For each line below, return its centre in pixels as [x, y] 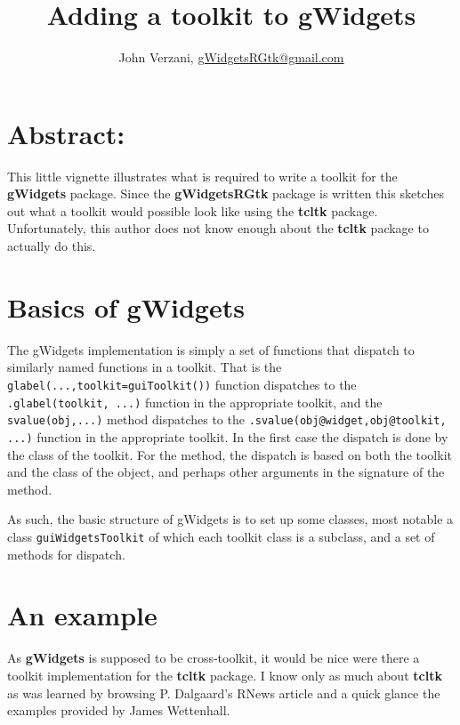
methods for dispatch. [66, 554]
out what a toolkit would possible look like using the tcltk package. [193, 210]
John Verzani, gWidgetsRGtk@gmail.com [231, 57]
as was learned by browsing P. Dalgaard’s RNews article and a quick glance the [224, 693]
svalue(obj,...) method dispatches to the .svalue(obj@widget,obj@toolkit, [227, 419]
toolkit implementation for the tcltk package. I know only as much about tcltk [225, 675]
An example [82, 615]
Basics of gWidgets [126, 306]
